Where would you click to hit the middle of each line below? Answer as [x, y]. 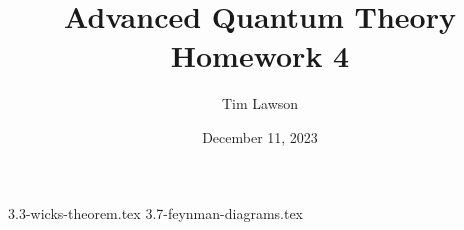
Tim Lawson [260, 103]
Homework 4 [260, 55]
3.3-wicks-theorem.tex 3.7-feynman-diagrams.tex [156, 212]
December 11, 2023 [260, 136]
